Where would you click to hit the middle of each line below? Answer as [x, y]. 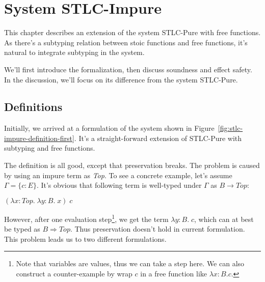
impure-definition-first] [39, 138]
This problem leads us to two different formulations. [85, 238]
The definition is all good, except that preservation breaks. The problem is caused [132, 165]
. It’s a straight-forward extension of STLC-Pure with [158, 138]
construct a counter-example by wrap [74, 273]
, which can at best [224, 219]
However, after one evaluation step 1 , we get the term [86, 218]
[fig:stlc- [230, 128]
